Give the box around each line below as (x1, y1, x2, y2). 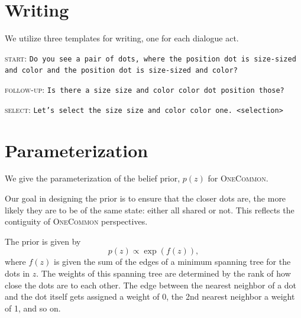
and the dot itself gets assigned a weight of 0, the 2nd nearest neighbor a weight (5, 290, 295, 303)
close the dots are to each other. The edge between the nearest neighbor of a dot (5, 278, 297, 291)
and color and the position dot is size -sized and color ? (5, 66, 238, 75)
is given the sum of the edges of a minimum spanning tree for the (54, 255, 291, 268)
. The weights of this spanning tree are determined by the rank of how (36, 267, 291, 280)
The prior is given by (5, 235, 81, 247)
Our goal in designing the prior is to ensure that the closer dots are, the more (5, 192, 286, 205)
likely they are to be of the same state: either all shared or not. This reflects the (5, 203, 294, 216)
